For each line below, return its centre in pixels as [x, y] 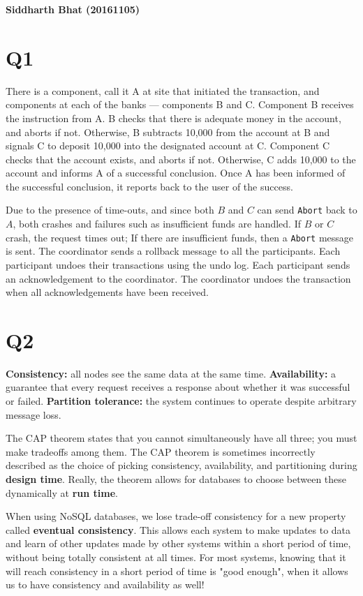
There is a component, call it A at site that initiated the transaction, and [163, 90]
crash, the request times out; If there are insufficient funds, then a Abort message [180, 237]
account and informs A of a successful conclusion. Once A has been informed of [176, 173]
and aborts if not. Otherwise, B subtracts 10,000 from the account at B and [168, 132]
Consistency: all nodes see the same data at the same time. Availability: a [171, 373]
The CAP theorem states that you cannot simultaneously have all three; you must [181, 438]
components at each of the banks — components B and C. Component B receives [180, 104]
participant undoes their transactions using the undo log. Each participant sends [178, 264]
